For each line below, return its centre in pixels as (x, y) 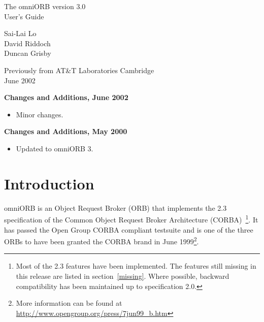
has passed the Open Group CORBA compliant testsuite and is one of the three (129, 229)
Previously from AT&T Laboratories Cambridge (79, 70)
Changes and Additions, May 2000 (66, 131)
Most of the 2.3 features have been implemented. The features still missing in (136, 266)
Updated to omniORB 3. (55, 148)
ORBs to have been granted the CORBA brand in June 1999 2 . (102, 240)
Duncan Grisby (28, 53)
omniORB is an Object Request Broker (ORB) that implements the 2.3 (115, 207)
